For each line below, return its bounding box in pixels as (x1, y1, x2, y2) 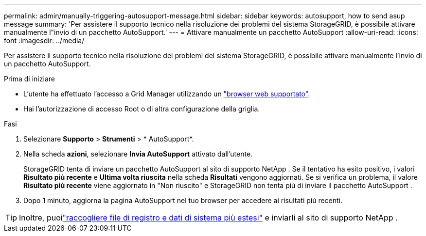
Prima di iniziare (4, 75, 55, 83)
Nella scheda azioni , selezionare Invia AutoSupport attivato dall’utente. (23, 150, 253, 158)
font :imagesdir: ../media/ (4, 36, 85, 45)
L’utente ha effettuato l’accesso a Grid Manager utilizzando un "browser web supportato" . (23, 90, 310, 98)
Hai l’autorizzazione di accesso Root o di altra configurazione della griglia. (23, 105, 260, 113)
